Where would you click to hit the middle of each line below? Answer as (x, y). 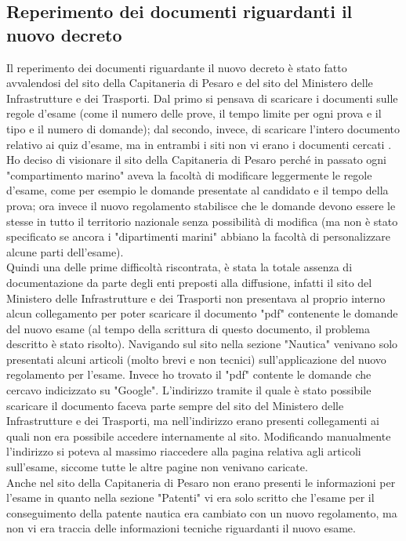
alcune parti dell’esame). (65, 251)
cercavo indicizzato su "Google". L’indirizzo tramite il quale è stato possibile (189, 390)
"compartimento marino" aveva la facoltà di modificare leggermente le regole (189, 174)
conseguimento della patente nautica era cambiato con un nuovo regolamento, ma (202, 512)
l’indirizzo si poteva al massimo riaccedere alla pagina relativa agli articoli (184, 451)
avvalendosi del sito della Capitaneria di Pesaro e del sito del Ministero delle (190, 83)
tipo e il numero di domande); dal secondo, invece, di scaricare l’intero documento (203, 128)
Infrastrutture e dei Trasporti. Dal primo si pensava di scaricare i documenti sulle (202, 98)
